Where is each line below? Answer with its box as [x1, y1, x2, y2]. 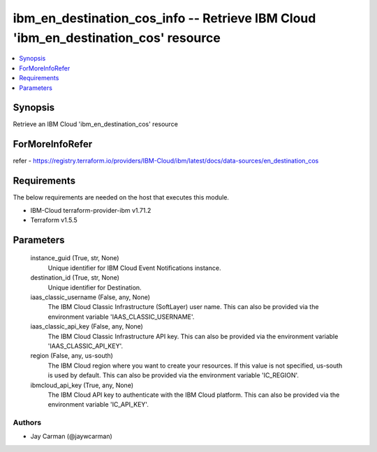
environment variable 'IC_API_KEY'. [47, 400, 149, 409]
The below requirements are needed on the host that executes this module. [13, 193, 230, 202]
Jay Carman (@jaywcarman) [30, 432, 113, 441]
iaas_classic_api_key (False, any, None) [30, 322, 143, 331]
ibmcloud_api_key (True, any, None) [30, 381, 134, 389]
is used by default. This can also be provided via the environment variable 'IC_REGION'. [47, 371, 300, 379]
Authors [13, 418, 42, 428]
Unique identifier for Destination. [47, 283, 142, 292]
